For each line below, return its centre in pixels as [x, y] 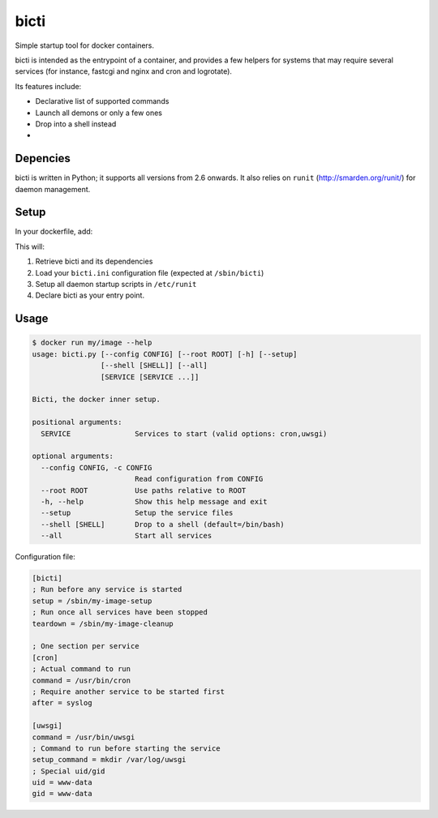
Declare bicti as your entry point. [90, 295]
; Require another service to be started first [128, 692]
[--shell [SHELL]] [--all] [154, 366]
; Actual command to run [82, 669]
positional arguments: [77, 422]
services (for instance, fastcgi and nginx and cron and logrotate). [124, 71]
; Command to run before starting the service [126, 748]
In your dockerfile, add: [54, 232]
